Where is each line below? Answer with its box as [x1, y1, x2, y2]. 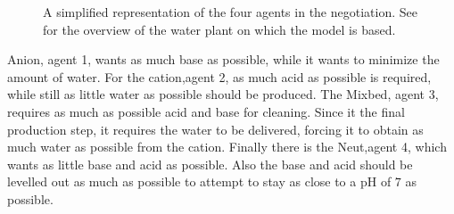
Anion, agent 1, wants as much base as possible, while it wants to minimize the [7, 50, 440, 69]
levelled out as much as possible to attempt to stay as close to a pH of [7, 172, 392, 191]
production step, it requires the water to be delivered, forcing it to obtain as [7, 119, 424, 138]
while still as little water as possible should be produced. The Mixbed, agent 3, [7, 85, 439, 103]
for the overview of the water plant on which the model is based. [43, 20, 396, 38]
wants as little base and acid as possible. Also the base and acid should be [7, 154, 413, 173]
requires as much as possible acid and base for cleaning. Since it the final [7, 102, 405, 120]
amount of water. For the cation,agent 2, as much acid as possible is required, [7, 67, 432, 86]
